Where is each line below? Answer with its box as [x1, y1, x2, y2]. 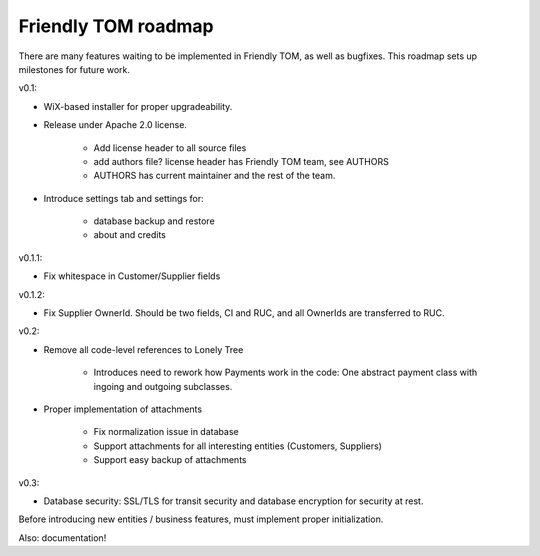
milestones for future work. [18, 63, 130, 75]
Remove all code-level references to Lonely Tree [43, 343, 244, 355]
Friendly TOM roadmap [18, 15, 214, 37]
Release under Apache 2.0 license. [43, 119, 187, 131]
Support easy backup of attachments [93, 454, 247, 466]
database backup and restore [93, 215, 215, 227]
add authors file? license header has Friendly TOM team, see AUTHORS [93, 155, 389, 167]
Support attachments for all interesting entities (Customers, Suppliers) [93, 440, 382, 452]
